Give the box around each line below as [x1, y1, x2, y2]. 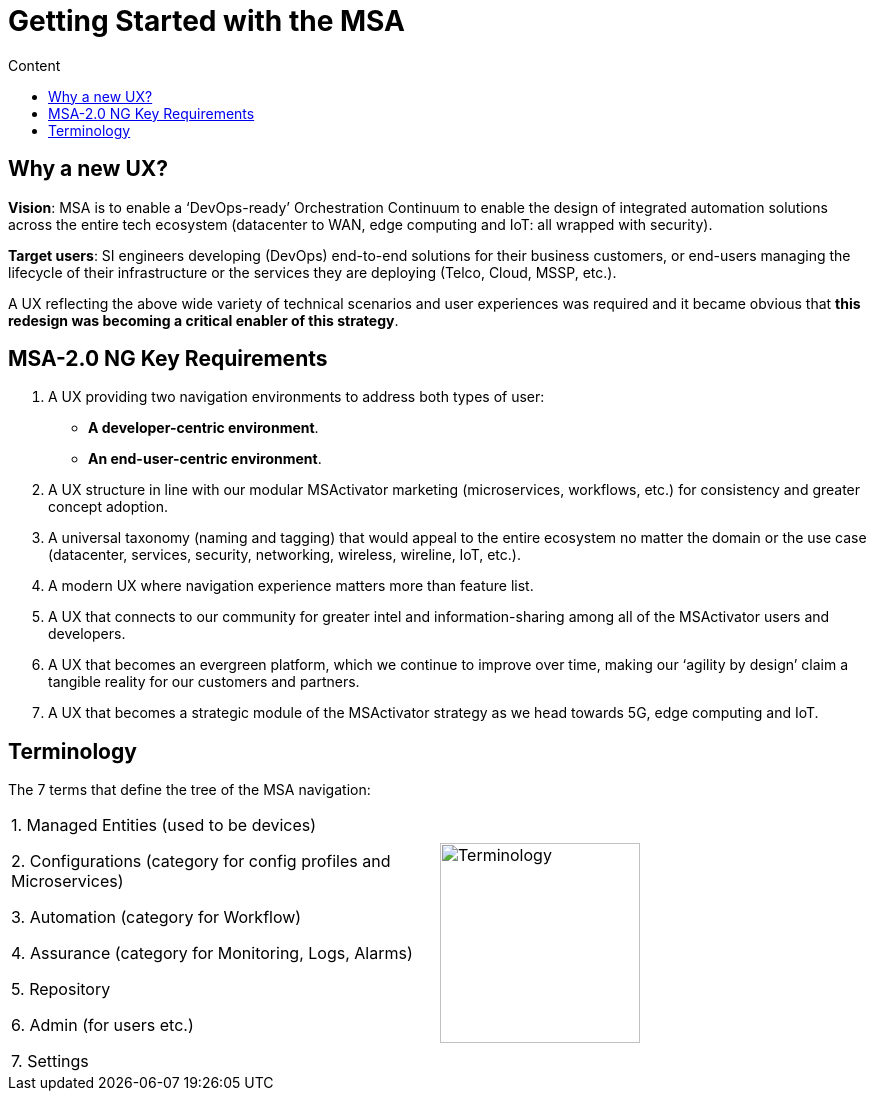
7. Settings [11, 1051, 89, 1072]
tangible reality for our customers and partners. [48, 673, 360, 691]
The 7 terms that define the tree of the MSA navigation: [8, 781, 371, 799]
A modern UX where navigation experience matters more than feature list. [48, 577, 534, 595]
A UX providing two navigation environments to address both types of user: [48, 388, 545, 406]
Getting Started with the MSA [8, 4, 405, 38]
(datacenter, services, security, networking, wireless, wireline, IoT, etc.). [48, 546, 521, 564]
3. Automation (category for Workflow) [11, 907, 302, 928]
